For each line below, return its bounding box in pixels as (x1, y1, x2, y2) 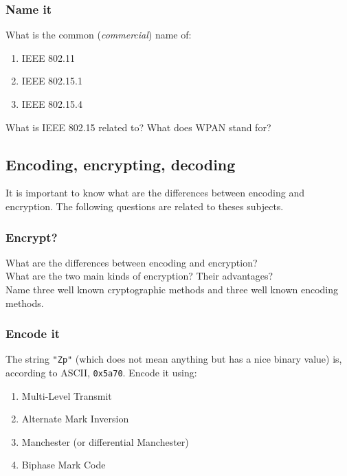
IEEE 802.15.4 (21, 97, 82, 111)
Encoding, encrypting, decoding (5, 153, 236, 174)
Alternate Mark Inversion (21, 411, 129, 426)
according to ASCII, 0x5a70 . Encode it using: (5, 365, 197, 380)
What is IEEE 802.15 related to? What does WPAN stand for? (5, 120, 271, 134)
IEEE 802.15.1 (21, 73, 82, 88)
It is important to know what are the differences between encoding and (5, 185, 305, 200)
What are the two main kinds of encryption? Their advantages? (5, 269, 273, 283)
